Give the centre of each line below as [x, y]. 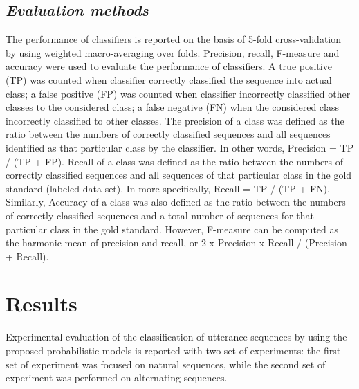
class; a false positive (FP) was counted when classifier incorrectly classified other [178, 93]
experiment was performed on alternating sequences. [117, 378]
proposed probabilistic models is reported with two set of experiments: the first [173, 351]
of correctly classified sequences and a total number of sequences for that [160, 215]
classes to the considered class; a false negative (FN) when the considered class [173, 107]
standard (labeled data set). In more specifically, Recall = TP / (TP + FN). [168, 188]
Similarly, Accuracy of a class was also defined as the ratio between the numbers [176, 202]
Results [42, 304]
